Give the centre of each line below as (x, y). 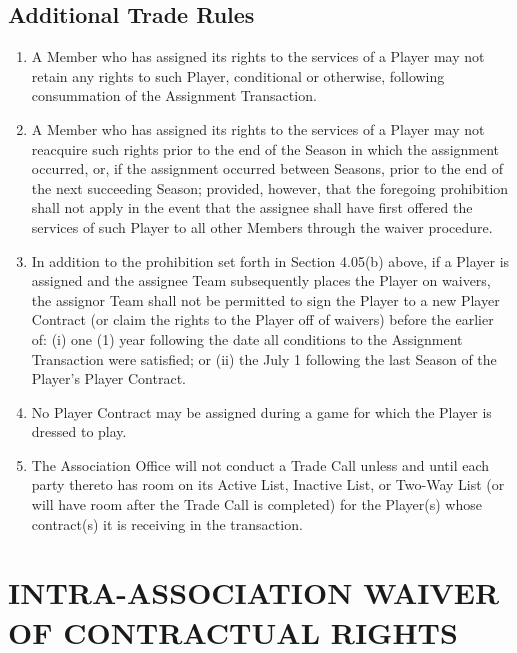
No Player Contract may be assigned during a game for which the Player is (261, 411)
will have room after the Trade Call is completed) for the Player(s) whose (256, 504)
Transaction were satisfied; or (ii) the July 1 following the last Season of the (264, 358)
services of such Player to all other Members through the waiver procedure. (262, 226)
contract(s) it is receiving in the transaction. (167, 523)
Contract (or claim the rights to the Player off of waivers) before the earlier (262, 319)
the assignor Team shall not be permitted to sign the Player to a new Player (265, 299)
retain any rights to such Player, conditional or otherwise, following (238, 75)
